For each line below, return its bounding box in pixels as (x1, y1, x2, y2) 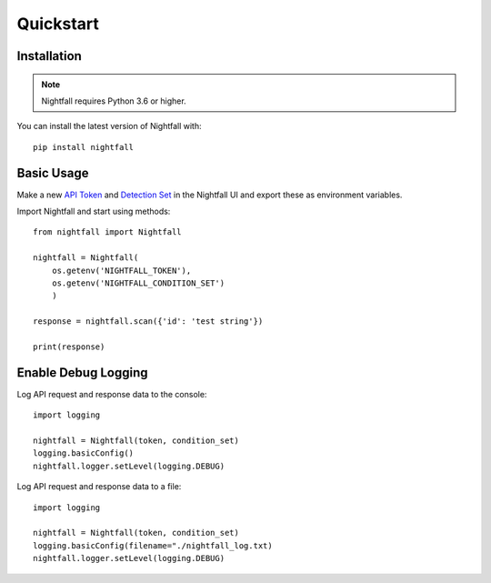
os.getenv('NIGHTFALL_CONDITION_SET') (51, 277, 225, 288)
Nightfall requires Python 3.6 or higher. (41, 95, 186, 106)
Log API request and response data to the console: (16, 388, 207, 399)
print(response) (33, 341, 105, 352)
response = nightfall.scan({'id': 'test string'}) (33, 317, 264, 327)
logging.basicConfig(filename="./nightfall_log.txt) (33, 540, 273, 550)
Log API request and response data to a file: (16, 481, 182, 492)
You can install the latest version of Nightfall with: (16, 121, 202, 132)
